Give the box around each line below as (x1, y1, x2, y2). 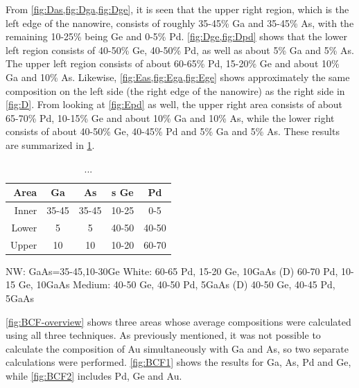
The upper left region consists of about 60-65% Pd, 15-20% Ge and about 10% (6, 56, 340, 71)
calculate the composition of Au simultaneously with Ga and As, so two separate (6, 341, 349, 355)
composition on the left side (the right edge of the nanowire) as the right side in (6, 83, 345, 98)
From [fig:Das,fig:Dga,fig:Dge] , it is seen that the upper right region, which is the (6, 2, 349, 16)
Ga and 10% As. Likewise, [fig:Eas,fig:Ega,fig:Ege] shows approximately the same (6, 69, 350, 84)
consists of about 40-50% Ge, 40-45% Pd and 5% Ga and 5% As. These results (6, 124, 340, 139)
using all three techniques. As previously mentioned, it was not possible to (6, 328, 321, 342)
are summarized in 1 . (6, 137, 95, 152)
